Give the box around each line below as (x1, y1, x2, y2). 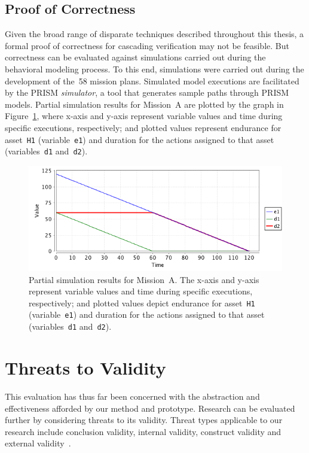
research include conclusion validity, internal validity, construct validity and (5, 425, 282, 437)
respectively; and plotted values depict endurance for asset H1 (29, 296, 255, 309)
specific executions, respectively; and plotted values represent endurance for (5, 121, 282, 133)
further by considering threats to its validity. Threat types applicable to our (5, 414, 283, 426)
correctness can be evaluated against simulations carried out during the (5, 51, 266, 63)
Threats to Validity (5, 355, 166, 379)
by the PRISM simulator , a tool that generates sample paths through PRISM (5, 86, 289, 99)
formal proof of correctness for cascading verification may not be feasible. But (5, 39, 289, 51)
